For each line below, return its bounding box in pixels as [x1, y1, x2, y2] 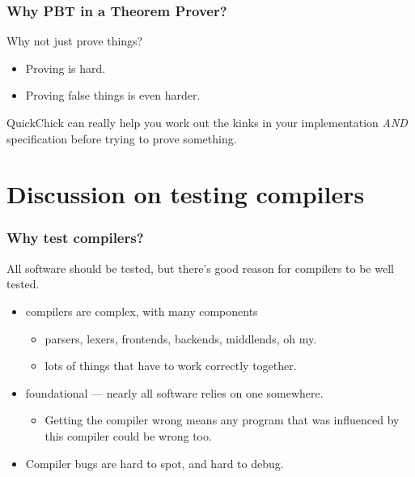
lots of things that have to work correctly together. [44, 357, 297, 374]
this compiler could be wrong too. [44, 427, 212, 444]
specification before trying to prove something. [6, 130, 237, 147]
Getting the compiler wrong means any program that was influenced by [44, 411, 400, 428]
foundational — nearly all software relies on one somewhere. [25, 384, 324, 401]
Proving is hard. [25, 59, 106, 76]
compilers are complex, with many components [25, 302, 258, 319]
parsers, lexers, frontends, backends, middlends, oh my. [44, 330, 317, 347]
